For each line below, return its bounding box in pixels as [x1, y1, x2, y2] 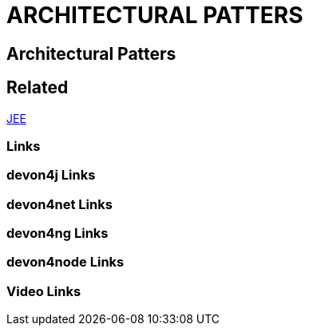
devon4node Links [6, 254, 125, 271]
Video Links [6, 283, 81, 299]
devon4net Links [6, 196, 113, 212]
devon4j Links [6, 167, 96, 184]
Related [6, 77, 69, 98]
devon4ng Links [6, 225, 109, 242]
